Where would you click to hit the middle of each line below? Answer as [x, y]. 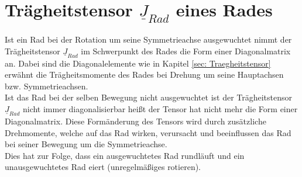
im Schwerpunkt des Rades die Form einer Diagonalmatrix [186, 51]
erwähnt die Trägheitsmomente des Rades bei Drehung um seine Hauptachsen [144, 74]
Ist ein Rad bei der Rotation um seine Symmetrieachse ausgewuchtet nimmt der [148, 39]
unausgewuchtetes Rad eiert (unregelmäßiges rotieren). [103, 167]
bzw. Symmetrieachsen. [47, 86]
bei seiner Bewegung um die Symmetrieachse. [86, 144]
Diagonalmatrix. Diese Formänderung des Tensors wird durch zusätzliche [135, 121]
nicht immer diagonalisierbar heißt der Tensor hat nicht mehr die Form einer [160, 108]
